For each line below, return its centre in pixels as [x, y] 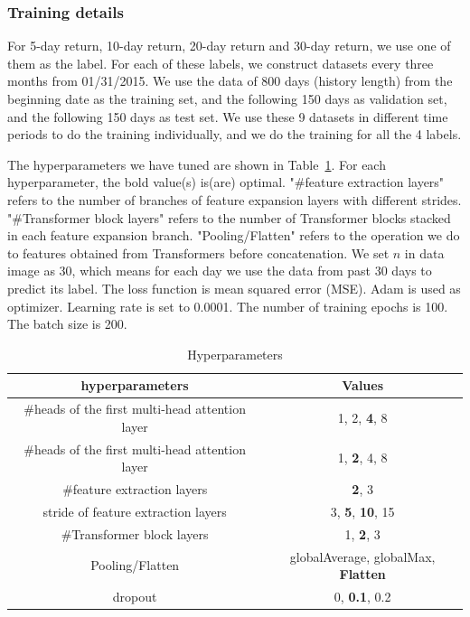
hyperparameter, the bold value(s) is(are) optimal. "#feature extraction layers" [226, 182]
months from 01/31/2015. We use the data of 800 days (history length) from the [230, 81]
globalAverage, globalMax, [362, 556]
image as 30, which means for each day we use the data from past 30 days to [220, 271]
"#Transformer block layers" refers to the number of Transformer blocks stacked [229, 217]
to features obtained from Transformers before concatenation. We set [198, 252]
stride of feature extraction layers [135, 511]
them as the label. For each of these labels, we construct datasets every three [221, 63]
